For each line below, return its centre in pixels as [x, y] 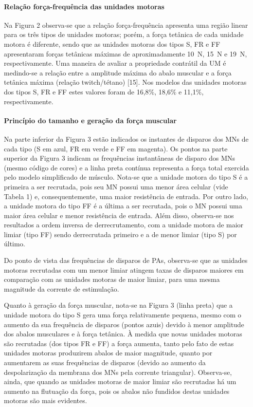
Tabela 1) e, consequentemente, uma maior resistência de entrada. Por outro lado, [126, 196]
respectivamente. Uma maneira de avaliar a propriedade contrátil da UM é [115, 63]
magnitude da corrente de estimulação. [62, 288]
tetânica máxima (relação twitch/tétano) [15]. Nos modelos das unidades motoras [125, 82]
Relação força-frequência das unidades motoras [84, 6]
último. [15, 244]
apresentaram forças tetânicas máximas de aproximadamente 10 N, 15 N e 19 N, [126, 53]
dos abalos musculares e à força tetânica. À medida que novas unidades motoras [123, 334]
